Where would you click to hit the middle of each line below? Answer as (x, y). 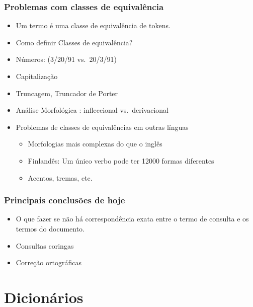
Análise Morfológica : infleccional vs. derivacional (92, 110)
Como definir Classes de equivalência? (74, 42)
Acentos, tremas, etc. (60, 177)
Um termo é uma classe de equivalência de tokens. (93, 25)
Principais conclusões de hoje (65, 200)
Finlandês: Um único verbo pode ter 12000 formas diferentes (121, 160)
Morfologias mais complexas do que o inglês (95, 144)
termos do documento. (50, 228)
